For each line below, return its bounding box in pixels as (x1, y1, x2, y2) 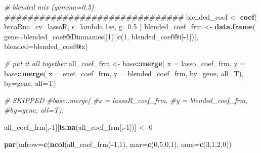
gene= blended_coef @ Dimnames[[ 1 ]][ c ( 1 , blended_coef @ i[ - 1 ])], (4, 31, 198, 41)
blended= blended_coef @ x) (4, 41, 88, 52)
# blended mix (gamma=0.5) (4, 2, 94, 12)
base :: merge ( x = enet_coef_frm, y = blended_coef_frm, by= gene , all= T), (4, 68, 244, 78)
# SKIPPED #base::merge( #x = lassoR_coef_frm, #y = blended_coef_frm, (4, 94, 248, 105)
